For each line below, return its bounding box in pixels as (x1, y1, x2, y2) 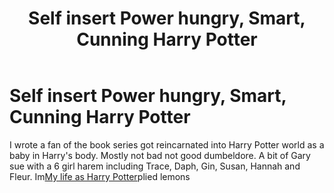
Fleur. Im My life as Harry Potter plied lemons (9, 170, 191, 182)
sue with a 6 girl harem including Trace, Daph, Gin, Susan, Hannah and (9, 160, 301, 172)
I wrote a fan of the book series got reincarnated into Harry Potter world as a (9, 138, 325, 151)
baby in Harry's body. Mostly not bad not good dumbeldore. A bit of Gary (9, 149, 311, 161)
